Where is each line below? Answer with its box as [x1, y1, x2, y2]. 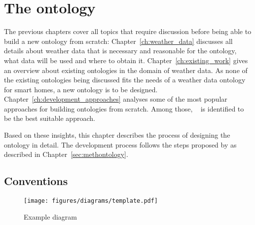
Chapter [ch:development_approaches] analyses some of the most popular [4, 94, 227, 104]
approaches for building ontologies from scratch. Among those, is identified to [4, 103, 244, 113]
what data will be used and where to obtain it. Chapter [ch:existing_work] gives [4, 55, 248, 65]
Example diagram [24, 211, 77, 222]
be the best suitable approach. [4, 113, 95, 123]
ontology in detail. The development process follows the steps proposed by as [4, 139, 237, 150]
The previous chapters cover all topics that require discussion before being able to [4, 26, 252, 37]
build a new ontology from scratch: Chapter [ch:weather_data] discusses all [4, 36, 233, 46]
